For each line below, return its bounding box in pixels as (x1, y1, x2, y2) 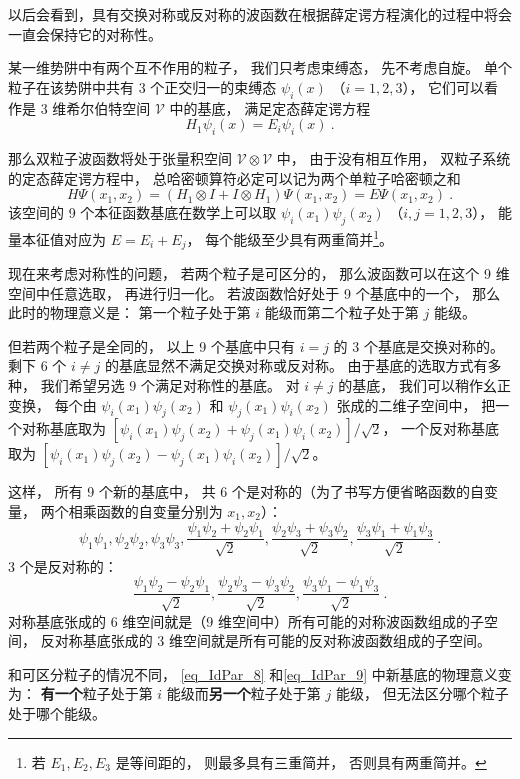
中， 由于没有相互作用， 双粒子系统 (276, 147, 511, 168)
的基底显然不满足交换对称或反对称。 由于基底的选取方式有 (104, 355, 488, 376)
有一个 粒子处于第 (40, 683, 153, 704)
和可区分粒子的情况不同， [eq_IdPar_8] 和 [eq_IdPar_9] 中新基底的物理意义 (8, 663, 498, 684)
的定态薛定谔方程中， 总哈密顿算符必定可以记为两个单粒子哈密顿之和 (8, 167, 461, 188)
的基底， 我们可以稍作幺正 (338, 375, 511, 396)
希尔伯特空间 (66, 97, 151, 118)
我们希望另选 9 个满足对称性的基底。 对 (40, 375, 300, 396)
